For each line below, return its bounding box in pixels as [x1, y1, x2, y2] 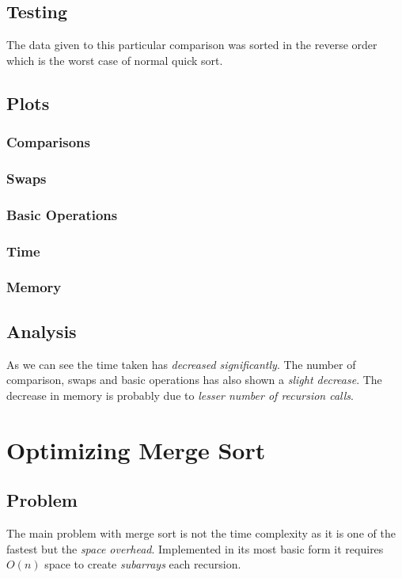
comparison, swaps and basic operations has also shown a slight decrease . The [6, 371, 382, 388]
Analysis [6, 318, 77, 343]
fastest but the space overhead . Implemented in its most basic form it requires [6, 540, 384, 557]
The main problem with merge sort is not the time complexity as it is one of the [6, 524, 396, 541]
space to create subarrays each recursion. [44, 556, 241, 572]
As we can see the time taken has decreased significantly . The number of [6, 356, 356, 372]
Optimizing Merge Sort [6, 433, 266, 466]
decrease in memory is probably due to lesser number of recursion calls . [6, 386, 354, 403]
